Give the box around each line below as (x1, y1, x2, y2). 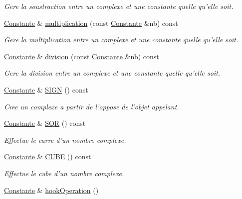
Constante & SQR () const (4, 118, 86, 128)
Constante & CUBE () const (4, 151, 91, 162)
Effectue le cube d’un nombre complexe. (4, 168, 124, 178)
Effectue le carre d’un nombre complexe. (4, 134, 126, 145)
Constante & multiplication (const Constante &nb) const (4, 17, 178, 28)
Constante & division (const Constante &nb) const (4, 51, 159, 61)
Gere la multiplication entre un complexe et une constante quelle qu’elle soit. (4, 34, 239, 45)
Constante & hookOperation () (4, 185, 99, 195)
